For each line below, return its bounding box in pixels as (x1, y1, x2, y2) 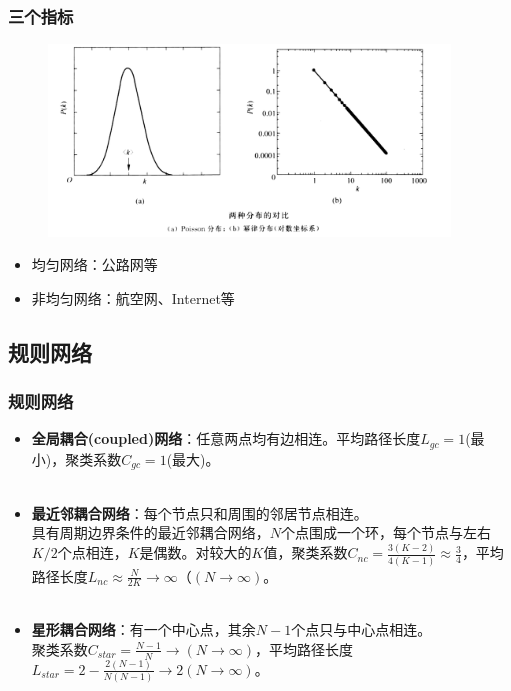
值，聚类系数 (263, 542, 348, 563)
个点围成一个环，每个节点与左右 (281, 522, 492, 543)
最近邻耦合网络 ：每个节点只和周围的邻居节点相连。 (31, 502, 368, 523)
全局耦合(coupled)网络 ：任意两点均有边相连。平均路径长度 (31, 428, 421, 449)
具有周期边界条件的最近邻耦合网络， (31, 522, 270, 543)
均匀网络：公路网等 (31, 254, 158, 275)
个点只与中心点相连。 (291, 619, 432, 640)
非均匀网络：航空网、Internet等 (31, 287, 235, 308)
